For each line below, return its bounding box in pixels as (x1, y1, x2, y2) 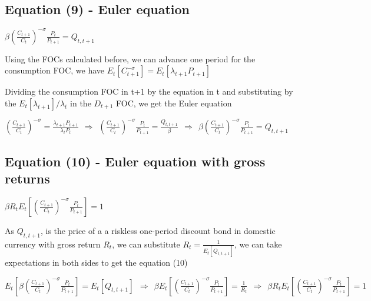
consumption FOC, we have (5, 64, 105, 76)
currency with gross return (5, 238, 101, 250)
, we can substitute (112, 238, 180, 250)
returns (5, 169, 50, 188)
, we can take (234, 238, 282, 250)
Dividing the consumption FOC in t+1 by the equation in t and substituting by (5, 85, 293, 98)
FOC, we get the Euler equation (116, 96, 232, 109)
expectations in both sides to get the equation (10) (5, 256, 188, 269)
